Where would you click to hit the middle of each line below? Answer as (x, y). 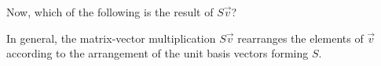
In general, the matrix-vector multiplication (111, 38)
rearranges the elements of (300, 38)
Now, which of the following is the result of (110, 12)
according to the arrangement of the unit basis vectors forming (158, 53)
